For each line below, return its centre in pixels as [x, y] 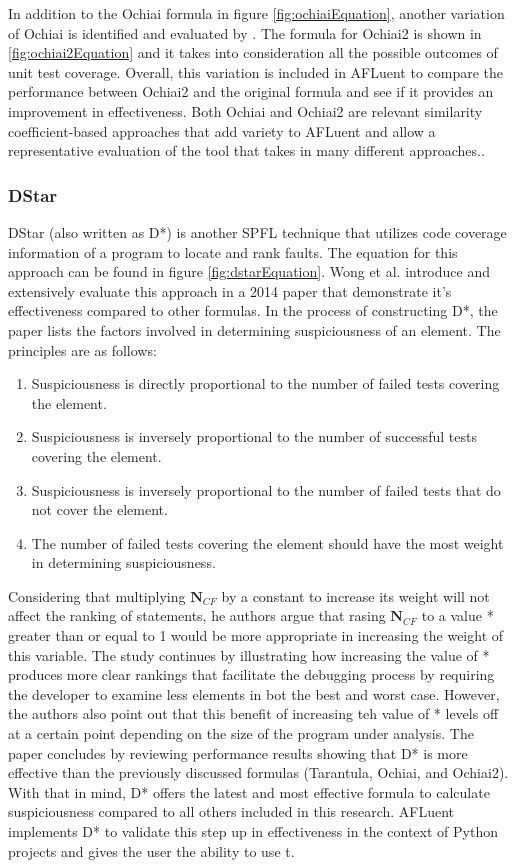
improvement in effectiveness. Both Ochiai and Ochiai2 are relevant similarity [245, 110]
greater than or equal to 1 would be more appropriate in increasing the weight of [256, 635]
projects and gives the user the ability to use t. [151, 850]
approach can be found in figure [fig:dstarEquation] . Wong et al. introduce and [249, 271]
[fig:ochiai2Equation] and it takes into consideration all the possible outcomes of [253, 52]
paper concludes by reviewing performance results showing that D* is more [238, 752]
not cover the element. [99, 509]
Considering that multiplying [97, 595]
